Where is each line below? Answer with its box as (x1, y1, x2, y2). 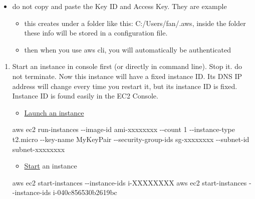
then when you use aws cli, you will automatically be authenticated (24, 44, 231, 54)
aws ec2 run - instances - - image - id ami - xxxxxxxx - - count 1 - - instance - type (12, 124, 235, 134)
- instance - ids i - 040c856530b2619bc (12, 187, 117, 197)
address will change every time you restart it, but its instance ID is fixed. (12, 80, 237, 91)
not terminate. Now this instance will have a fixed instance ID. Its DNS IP (12, 70, 242, 81)
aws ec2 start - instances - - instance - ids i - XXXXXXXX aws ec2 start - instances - (12, 177, 251, 187)
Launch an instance (24, 107, 84, 117)
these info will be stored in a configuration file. (24, 27, 168, 38)
